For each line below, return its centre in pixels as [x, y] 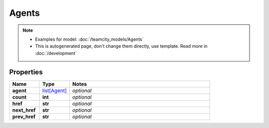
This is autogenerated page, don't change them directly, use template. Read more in [121, 46]
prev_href [24, 117]
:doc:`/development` [56, 53]
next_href [24, 110]
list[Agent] [55, 90]
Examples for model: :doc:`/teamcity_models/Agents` [89, 39]
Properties [26, 72]
